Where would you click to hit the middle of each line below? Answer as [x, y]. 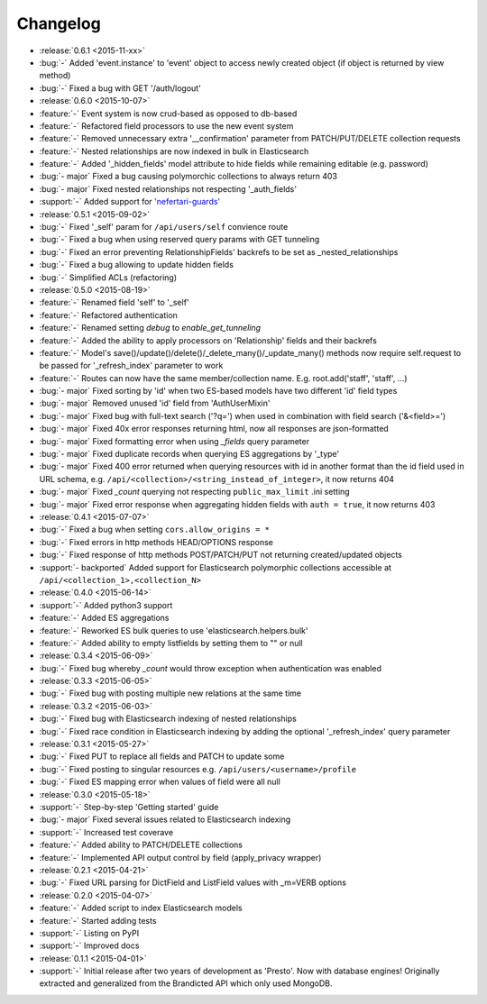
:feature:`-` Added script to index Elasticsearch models [141, 908]
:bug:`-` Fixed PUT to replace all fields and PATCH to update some [162, 756]
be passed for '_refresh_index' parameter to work [131, 366]
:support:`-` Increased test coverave [106, 832]
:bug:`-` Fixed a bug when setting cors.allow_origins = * [155, 529]
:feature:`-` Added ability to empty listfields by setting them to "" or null [171, 643]
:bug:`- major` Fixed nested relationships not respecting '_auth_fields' [168, 188]
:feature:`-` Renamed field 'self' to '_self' [114, 303]
